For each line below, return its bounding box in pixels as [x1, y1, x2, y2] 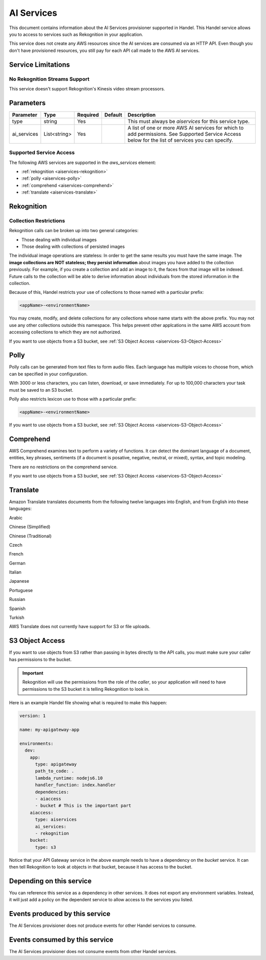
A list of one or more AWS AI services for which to [127, 124, 244, 131]
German [9, 560, 26, 566]
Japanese [9, 578, 30, 584]
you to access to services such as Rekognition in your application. [9, 31, 143, 37]
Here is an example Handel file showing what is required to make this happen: [9, 700, 167, 706]
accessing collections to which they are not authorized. [9, 329, 122, 335]
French [9, 551, 24, 557]
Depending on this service [9, 877, 92, 885]
